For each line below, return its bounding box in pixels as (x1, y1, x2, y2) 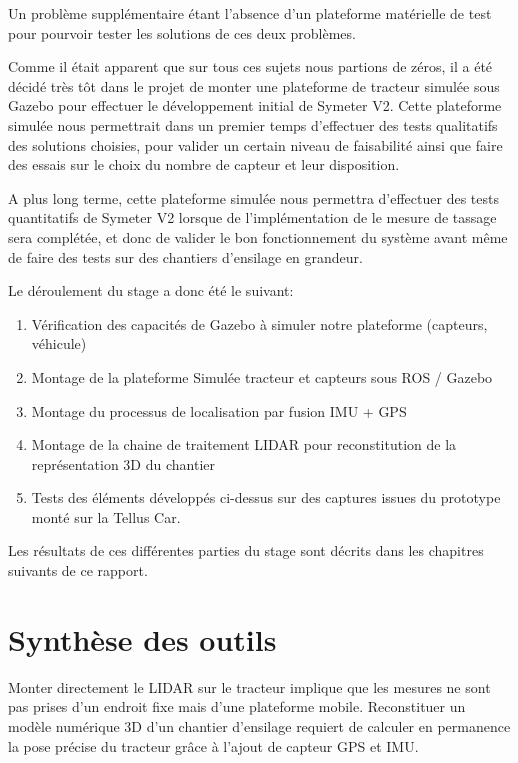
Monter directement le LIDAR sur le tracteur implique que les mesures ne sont (8, 676, 491, 697)
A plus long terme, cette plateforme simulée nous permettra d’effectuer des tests (8, 187, 499, 208)
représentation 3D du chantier (31, 453, 215, 474)
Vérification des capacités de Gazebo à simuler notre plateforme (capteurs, (31, 313, 488, 334)
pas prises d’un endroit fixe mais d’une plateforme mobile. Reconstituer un (8, 696, 466, 717)
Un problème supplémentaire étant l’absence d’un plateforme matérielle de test (8, 3, 492, 23)
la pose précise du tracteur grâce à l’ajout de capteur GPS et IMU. (8, 735, 419, 756)
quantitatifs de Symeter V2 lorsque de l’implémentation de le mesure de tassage (8, 207, 497, 228)
